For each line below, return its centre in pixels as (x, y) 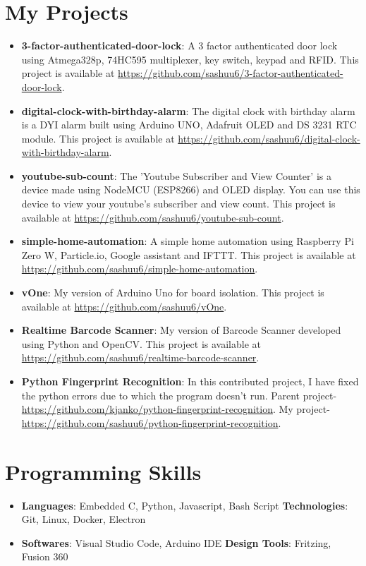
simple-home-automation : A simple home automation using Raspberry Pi (188, 241)
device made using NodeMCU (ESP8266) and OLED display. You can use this (191, 189)
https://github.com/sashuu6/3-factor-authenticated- (231, 73)
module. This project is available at (98, 138)
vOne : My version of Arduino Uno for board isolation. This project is (173, 293)
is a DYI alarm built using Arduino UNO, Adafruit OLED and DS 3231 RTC (189, 125)
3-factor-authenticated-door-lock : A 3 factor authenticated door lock (179, 46)
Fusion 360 (45, 556)
